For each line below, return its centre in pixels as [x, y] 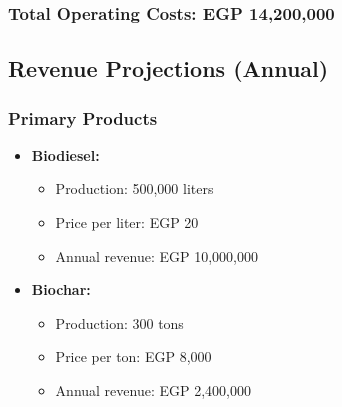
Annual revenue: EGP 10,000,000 [156, 255]
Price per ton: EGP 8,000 [133, 356]
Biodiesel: [65, 154]
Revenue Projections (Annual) [168, 68]
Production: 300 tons [119, 322]
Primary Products [83, 117]
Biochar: [61, 289]
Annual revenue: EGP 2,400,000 [153, 390]
